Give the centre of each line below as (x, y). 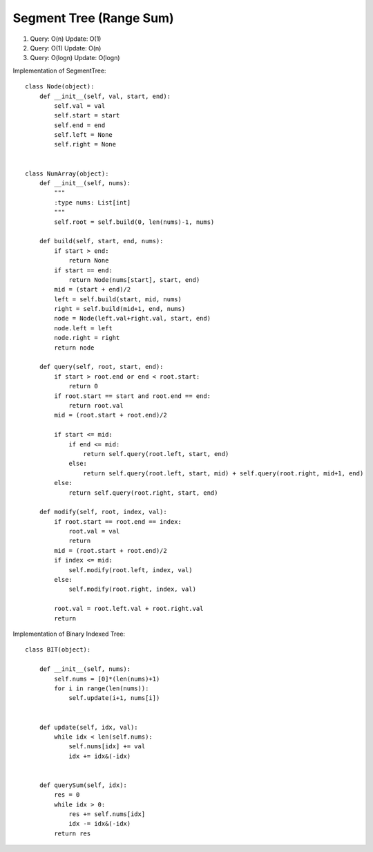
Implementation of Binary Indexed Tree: (69, 634)
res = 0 (67, 795)
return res (73, 833)
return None (89, 261)
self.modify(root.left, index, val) (131, 570)
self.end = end (80, 125)
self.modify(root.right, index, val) (133, 589)
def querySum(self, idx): (83, 785)
